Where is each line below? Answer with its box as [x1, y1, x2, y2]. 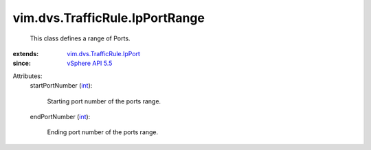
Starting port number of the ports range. [47, 97, 161, 105]
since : [12, 59, 31, 68]
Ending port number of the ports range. [47, 128, 159, 136]
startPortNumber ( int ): [30, 82, 93, 90]
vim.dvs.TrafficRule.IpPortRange [12, 10, 205, 25]
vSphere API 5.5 [67, 59, 113, 68]
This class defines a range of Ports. [30, 34, 131, 42]
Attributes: [12, 72, 43, 80]
